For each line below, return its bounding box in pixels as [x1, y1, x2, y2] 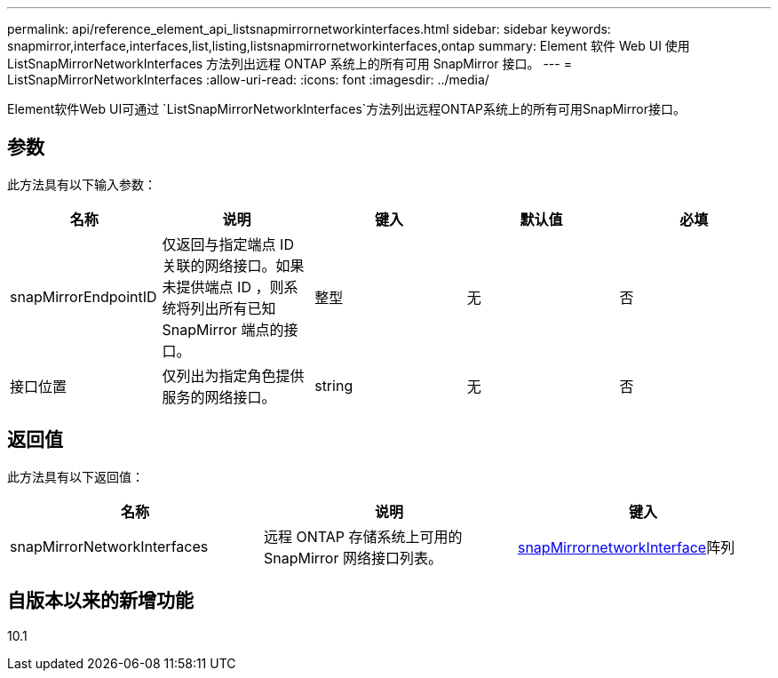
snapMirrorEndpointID [10, 287, 157, 306]
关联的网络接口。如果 [162, 256, 305, 275]
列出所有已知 [190, 299, 276, 317]
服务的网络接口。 [162, 387, 276, 406]
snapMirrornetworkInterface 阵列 [517, 538, 735, 556]
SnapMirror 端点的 [162, 320, 284, 339]
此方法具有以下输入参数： [7, 176, 156, 192]
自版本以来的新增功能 [7, 589, 194, 612]
